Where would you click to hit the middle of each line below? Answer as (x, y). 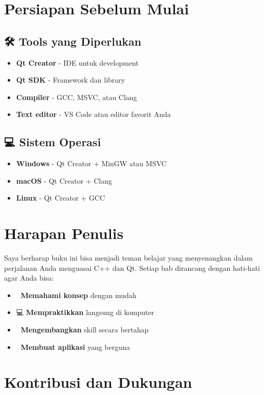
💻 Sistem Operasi (53, 142)
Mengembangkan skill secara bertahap (85, 330)
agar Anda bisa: (29, 278)
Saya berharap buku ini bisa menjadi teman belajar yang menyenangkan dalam (128, 258)
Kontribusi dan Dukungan (98, 382)
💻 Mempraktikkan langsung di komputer (85, 312)
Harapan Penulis (64, 233)
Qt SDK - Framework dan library (71, 80)
